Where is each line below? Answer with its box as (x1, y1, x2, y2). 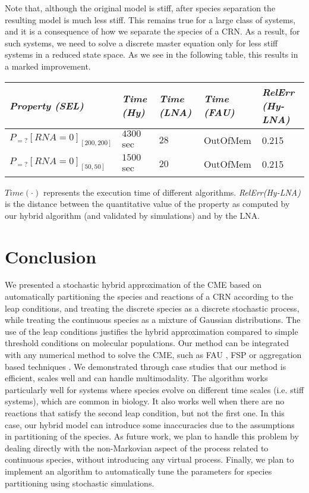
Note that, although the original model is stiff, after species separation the (5, 2, 276, 14)
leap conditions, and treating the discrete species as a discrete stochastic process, (5, 302, 299, 314)
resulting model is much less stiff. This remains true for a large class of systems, (5, 13, 296, 26)
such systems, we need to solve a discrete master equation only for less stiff (5, 36, 278, 49)
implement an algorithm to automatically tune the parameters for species (5, 464, 272, 477)
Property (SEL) (10, 98, 84, 112)
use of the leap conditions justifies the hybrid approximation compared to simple (5, 325, 298, 337)
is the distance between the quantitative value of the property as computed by (5, 197, 290, 210)
